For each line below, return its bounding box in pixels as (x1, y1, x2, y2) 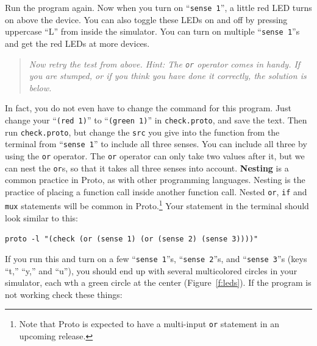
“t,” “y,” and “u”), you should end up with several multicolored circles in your (5, 264, 297, 277)
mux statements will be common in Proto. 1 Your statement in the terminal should (5, 198, 309, 212)
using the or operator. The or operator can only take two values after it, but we (5, 149, 305, 162)
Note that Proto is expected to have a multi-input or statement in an (19, 317, 279, 330)
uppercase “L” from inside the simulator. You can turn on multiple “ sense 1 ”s (5, 25, 300, 38)
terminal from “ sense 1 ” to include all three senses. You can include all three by (5, 137, 307, 150)
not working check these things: (5, 288, 123, 300)
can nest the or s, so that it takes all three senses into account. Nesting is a (5, 161, 289, 174)
